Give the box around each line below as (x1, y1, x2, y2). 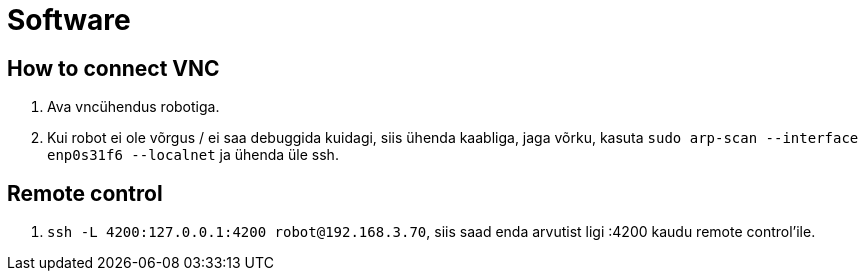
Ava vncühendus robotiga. (47, 98, 220, 116)
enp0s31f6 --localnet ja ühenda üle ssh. (47, 146, 339, 164)
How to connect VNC (7, 55, 220, 81)
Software (7, 3, 131, 37)
